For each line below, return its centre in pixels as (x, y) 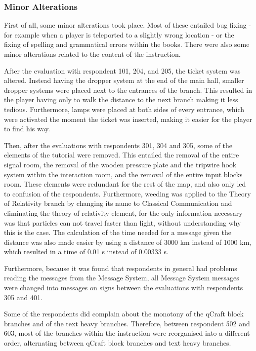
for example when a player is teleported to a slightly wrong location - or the (119, 34)
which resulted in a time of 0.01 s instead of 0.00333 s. (86, 252)
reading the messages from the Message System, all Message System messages (122, 278)
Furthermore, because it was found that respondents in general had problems (121, 268)
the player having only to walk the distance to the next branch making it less (121, 99)
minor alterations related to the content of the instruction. (92, 54)
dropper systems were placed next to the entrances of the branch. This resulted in (128, 90)
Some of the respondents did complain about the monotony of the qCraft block (124, 314)
